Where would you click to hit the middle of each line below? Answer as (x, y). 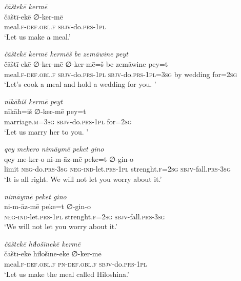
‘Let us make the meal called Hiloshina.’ (67, 274)
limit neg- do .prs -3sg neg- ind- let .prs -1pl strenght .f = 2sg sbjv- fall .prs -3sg (117, 169)
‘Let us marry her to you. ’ (46, 131)
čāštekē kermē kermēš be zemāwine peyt (66, 54)
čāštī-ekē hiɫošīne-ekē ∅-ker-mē (53, 254)
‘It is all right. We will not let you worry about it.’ (83, 179)
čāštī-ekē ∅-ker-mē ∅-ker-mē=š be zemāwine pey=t (86, 63)
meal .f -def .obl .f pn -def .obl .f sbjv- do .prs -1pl (76, 264)
